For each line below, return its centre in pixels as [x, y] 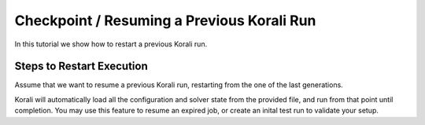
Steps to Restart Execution [81, 66]
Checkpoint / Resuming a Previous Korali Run [165, 20]
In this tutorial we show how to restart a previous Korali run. [111, 44]
